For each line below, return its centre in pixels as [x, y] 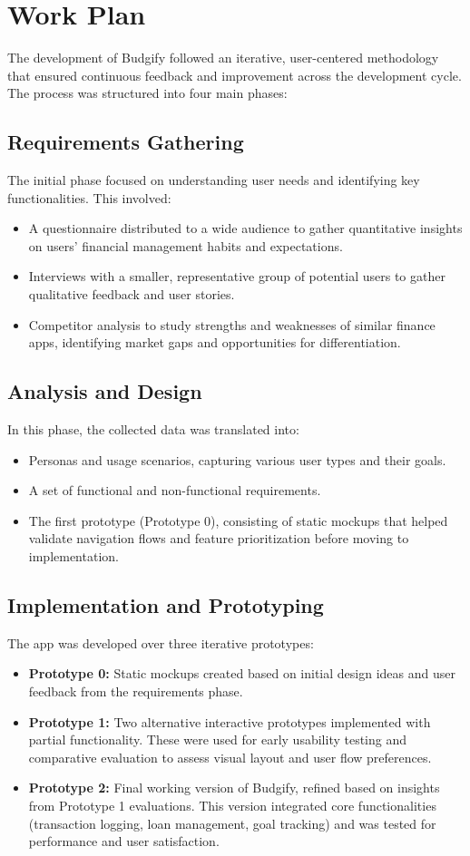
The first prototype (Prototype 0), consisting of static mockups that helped [238, 520]
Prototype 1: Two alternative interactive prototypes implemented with [230, 721]
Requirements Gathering [126, 142]
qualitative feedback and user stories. [132, 294]
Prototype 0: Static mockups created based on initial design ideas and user [242, 673]
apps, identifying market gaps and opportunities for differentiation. [215, 342]
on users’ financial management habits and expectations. [186, 245]
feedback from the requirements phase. [136, 691]
